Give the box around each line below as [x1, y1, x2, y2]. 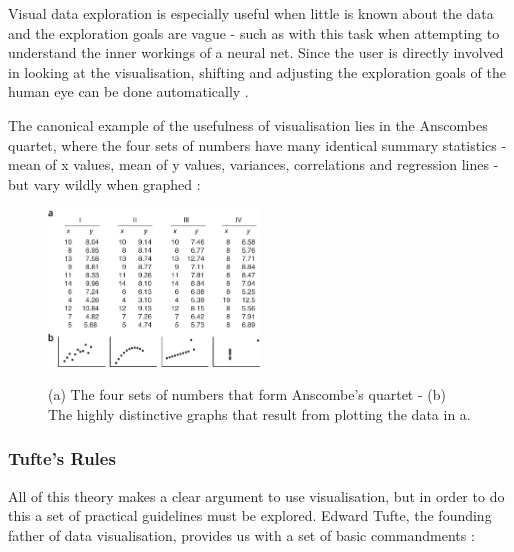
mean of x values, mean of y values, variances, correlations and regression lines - [8, 154, 499, 175]
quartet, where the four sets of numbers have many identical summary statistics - [8, 134, 507, 155]
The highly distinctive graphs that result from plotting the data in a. [48, 403, 471, 424]
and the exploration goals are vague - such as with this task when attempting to [8, 22, 500, 43]
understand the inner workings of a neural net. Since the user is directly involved [8, 42, 504, 63]
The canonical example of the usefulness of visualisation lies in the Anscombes [8, 114, 488, 135]
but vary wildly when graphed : [8, 173, 201, 194]
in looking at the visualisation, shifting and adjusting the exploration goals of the [8, 61, 506, 82]
